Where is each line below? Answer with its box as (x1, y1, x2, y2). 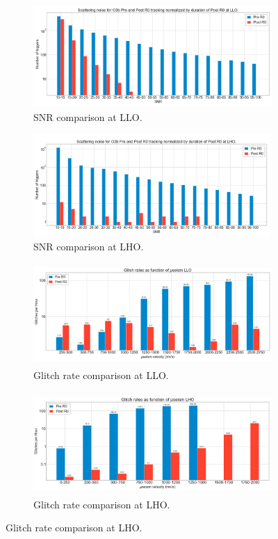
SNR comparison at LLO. (33, 109, 142, 124)
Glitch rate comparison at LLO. (33, 368, 169, 383)
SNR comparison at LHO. (33, 239, 144, 253)
